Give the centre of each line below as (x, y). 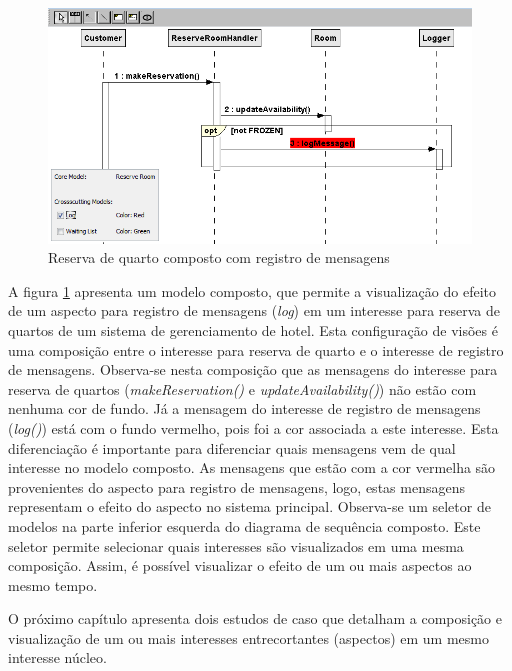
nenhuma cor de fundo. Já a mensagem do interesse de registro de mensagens (244, 408)
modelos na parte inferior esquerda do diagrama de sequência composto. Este (244, 525)
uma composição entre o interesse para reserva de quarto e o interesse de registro (256, 349)
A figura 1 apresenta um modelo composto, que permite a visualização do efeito (252, 290)
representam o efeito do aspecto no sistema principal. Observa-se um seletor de (249, 506)
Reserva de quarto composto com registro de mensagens (219, 257)
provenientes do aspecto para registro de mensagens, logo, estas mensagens (236, 486)
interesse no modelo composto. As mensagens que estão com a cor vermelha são (252, 467)
